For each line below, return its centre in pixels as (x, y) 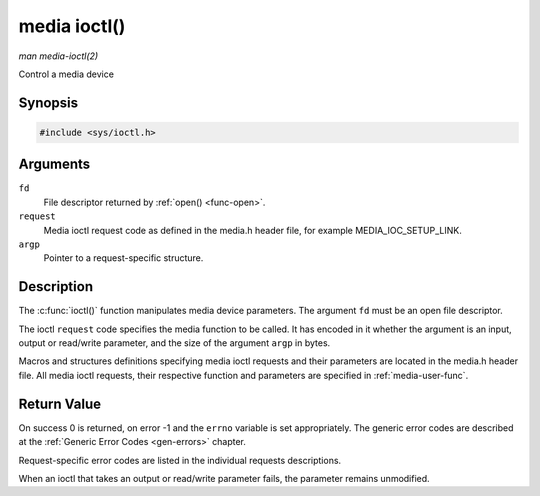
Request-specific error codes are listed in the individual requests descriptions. (180, 460)
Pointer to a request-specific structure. (123, 258)
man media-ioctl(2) (58, 56)
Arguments (54, 164)
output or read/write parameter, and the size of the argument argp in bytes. (174, 343)
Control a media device (66, 74)
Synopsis (48, 102)
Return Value (60, 403)
